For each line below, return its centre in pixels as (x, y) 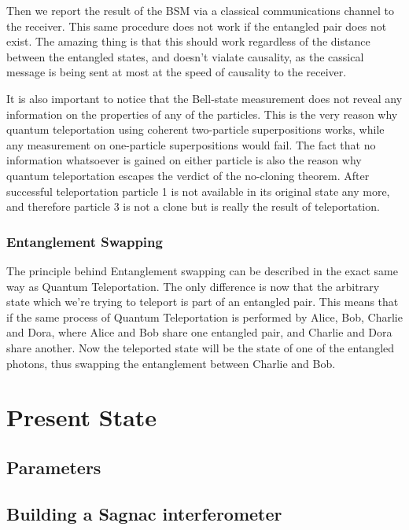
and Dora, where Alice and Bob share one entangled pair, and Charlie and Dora (199, 332)
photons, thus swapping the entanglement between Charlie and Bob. (171, 363)
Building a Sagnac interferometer (144, 513)
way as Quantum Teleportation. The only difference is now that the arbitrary (193, 286)
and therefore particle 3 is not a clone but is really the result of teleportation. (193, 206)
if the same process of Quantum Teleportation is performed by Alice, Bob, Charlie (204, 317)
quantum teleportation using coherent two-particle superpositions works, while (195, 129)
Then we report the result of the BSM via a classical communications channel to (200, 10)
